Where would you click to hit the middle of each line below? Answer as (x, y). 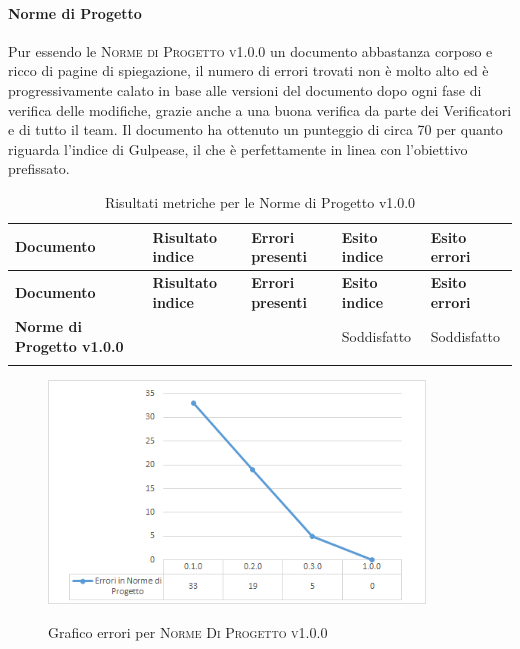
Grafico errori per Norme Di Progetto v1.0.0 (188, 631)
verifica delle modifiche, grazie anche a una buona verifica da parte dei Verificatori (260, 109)
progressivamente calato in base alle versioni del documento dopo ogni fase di (245, 89)
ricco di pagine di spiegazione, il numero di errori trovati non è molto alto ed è (248, 70)
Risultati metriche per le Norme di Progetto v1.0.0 (260, 201)
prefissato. (39, 168)
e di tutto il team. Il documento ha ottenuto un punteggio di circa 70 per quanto (255, 129)
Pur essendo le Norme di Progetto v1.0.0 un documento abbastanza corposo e (250, 50)
